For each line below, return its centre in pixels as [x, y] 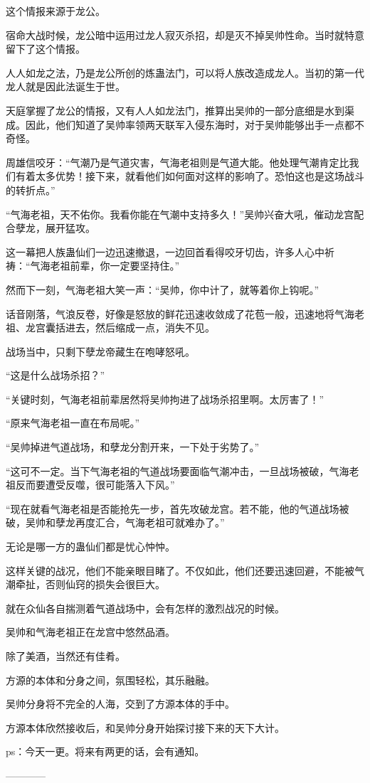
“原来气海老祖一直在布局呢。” [73, 423]
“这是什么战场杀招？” [55, 375]
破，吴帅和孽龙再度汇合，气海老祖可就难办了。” [115, 522]
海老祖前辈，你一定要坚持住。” [110, 266]
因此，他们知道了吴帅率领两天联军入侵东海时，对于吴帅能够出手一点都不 [195, 124]
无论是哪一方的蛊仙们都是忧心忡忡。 [90, 547]
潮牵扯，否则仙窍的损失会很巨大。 [85, 584]
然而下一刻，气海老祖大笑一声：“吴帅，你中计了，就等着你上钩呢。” [163, 289]
